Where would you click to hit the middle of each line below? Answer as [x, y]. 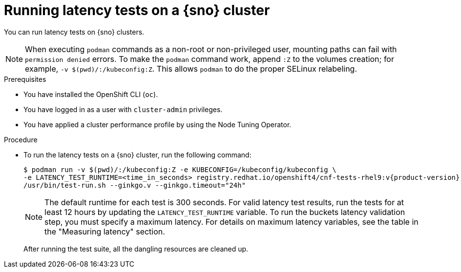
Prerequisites [25, 79]
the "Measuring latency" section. [105, 231]
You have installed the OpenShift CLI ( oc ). [91, 94]
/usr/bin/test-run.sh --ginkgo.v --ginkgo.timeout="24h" [135, 185]
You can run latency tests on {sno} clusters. [74, 32]
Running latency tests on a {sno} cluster [137, 10]
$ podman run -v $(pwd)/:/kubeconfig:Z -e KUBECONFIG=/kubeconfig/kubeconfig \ [180, 169]
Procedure [21, 139]
